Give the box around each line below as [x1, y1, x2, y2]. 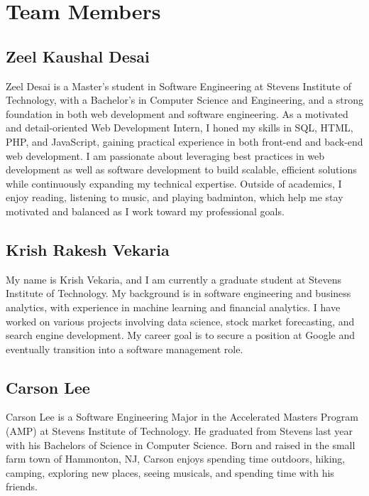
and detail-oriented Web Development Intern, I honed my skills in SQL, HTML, [6, 120, 353, 135]
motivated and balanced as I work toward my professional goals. [6, 203, 285, 218]
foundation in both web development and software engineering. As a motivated [6, 106, 348, 121]
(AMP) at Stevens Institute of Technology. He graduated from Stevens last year [6, 424, 353, 438]
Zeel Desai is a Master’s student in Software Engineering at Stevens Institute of [6, 78, 352, 93]
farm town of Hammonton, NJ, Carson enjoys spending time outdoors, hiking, [6, 451, 346, 466]
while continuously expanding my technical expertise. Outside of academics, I [6, 176, 342, 190]
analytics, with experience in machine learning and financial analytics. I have [6, 299, 341, 314]
